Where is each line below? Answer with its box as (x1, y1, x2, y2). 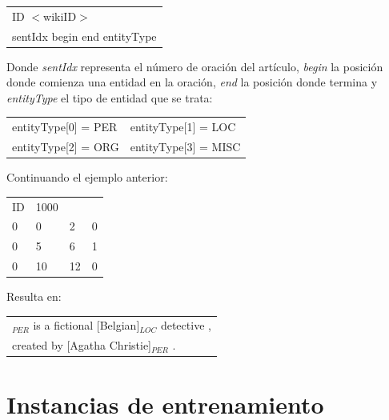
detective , (160, 317, 211, 334)
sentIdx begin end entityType (12, 27, 157, 44)
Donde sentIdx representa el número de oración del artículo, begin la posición (6, 58, 383, 74)
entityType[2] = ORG (12, 138, 119, 155)
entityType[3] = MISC (130, 138, 241, 155)
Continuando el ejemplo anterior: (6, 169, 168, 186)
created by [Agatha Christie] (12, 337, 151, 354)
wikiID (43, 7, 77, 24)
